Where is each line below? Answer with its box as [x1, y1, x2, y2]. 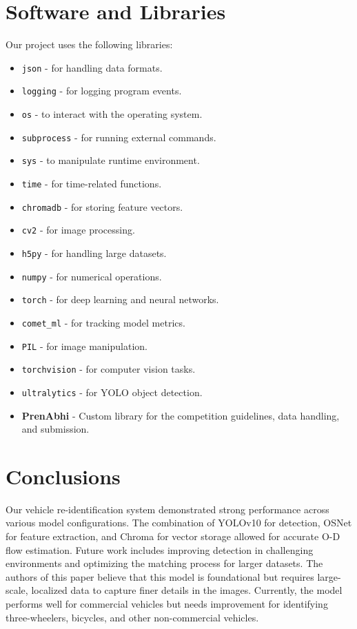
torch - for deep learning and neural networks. [21, 292, 219, 307]
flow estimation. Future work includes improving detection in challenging [6, 542, 314, 557]
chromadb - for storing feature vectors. [21, 199, 183, 214]
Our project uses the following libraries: [6, 37, 173, 52]
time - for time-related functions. [21, 176, 162, 190]
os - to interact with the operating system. [21, 107, 203, 121]
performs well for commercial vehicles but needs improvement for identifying [6, 597, 328, 611]
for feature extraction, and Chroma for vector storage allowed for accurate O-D [6, 529, 340, 544]
